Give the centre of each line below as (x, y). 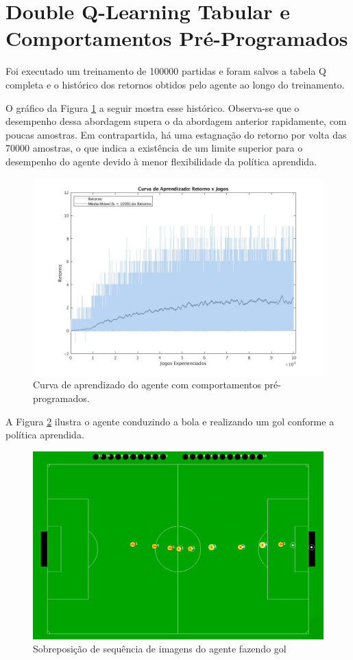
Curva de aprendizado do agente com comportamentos (147, 385)
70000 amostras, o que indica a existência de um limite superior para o (154, 148)
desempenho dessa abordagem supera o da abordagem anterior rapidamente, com (176, 121)
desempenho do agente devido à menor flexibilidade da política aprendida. (161, 161)
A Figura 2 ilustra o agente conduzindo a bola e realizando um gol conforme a (170, 421)
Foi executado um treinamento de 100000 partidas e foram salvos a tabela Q (166, 71)
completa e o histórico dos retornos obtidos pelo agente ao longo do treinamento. (175, 84)
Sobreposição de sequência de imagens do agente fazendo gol (160, 649)
